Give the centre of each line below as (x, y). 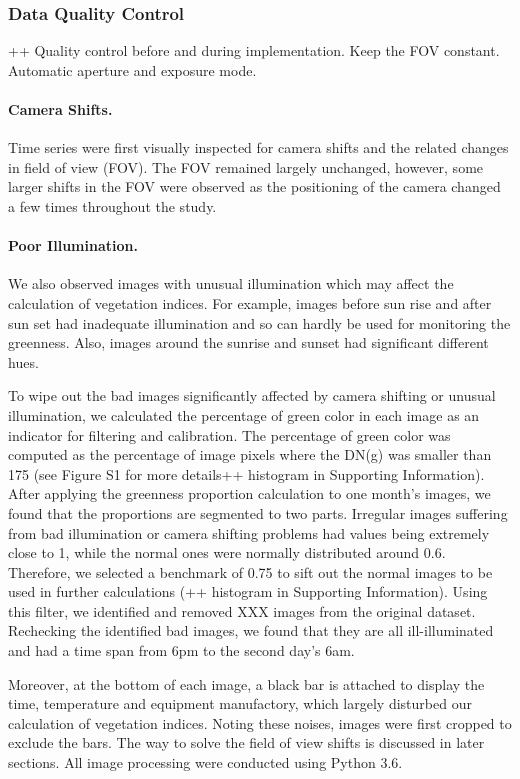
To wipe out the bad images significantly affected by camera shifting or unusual (252, 395)
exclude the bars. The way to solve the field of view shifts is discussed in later (246, 742)
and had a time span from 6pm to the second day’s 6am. (181, 650)
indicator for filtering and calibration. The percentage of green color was (229, 434)
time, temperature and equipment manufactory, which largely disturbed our (240, 703)
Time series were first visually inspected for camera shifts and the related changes (258, 147)
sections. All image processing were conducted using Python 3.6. (205, 762)
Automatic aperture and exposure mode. (132, 69)
